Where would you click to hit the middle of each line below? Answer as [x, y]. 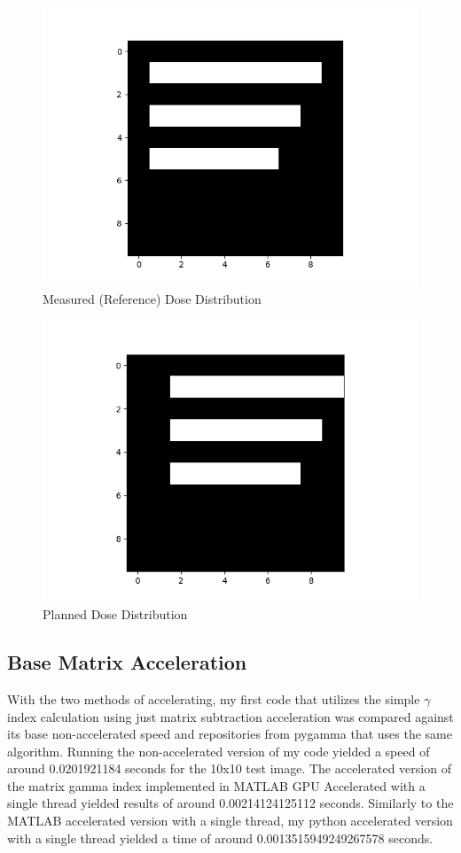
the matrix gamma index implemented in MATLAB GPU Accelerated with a [216, 785]
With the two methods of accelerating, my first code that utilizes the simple [214, 698]
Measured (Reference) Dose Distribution [152, 298]
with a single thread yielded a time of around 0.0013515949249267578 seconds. [220, 837]
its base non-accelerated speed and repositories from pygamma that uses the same [230, 734]
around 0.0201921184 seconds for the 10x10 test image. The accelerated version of [229, 768]
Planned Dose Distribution [115, 614]
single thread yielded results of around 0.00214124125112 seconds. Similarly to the [230, 803]
